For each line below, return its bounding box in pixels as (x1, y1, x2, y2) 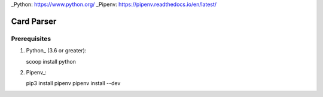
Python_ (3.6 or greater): (26, 47, 87, 54)
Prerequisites (11, 35, 51, 43)
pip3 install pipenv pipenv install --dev (26, 80, 121, 87)
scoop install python (26, 58, 76, 65)
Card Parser (11, 16, 57, 26)
